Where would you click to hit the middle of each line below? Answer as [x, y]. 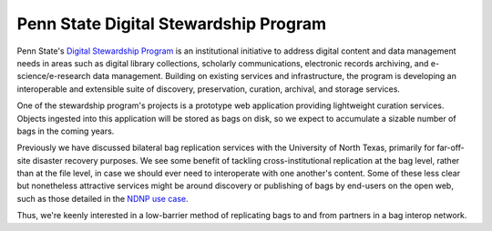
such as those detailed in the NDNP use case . [102, 198]
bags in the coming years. [66, 131]
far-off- [451, 148]
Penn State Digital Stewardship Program [172, 24]
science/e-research [54, 76]
